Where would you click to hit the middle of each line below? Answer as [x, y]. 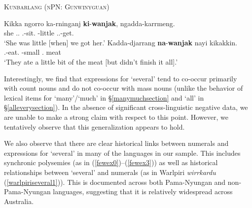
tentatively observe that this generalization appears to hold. [94, 126]
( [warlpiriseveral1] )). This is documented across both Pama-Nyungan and [115, 182]
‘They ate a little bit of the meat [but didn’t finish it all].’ [91, 61]
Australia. [19, 201]
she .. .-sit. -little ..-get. [39, 33]
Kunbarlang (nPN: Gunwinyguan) [57, 6]
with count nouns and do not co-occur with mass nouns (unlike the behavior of [124, 88]
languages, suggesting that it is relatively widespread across [143, 191]
